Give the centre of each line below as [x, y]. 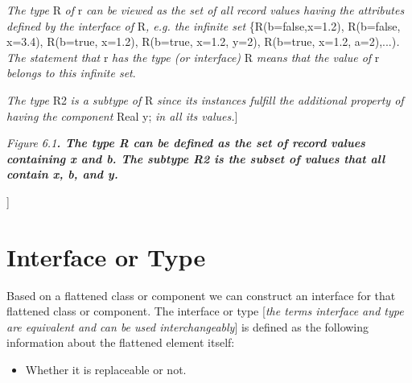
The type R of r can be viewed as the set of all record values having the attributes [206, 10]
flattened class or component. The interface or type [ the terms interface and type [205, 311]
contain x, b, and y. [62, 174]
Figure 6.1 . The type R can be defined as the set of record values [186, 143]
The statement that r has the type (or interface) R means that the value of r [193, 57]
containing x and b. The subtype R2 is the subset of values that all [196, 158]
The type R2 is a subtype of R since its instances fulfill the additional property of [205, 99]
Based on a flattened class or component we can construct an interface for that [201, 295]
